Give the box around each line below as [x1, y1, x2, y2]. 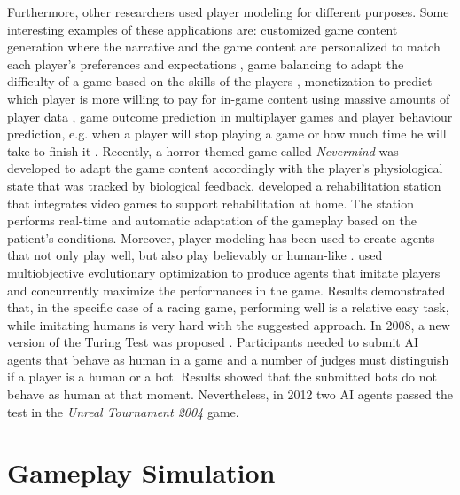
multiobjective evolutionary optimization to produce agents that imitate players [7, 263, 441, 281]
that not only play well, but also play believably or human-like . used [7, 246, 383, 264]
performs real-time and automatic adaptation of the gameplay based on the [7, 211, 417, 230]
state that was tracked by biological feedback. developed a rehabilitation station [7, 176, 441, 194]
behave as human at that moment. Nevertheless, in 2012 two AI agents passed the [7, 385, 453, 404]
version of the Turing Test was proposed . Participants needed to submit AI [7, 333, 418, 351]
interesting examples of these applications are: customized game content [7, 20, 398, 38]
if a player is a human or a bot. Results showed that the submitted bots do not [7, 367, 437, 386]
